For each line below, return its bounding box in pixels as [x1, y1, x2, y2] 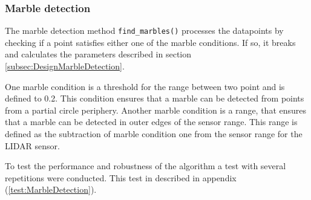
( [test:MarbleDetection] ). [5, 183, 97, 196]
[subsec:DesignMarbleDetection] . [5, 60, 125, 73]
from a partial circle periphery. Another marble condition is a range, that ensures [5, 103, 307, 116]
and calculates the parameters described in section [5, 48, 192, 60]
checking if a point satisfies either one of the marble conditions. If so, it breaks [5, 36, 296, 48]
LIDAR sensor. [5, 139, 60, 152]
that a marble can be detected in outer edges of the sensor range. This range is [5, 115, 298, 128]
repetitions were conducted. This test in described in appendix [5, 171, 237, 184]
